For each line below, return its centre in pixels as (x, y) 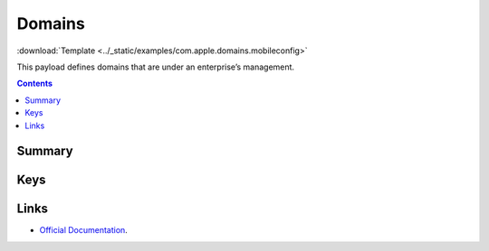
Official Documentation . (84, 230)
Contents (35, 84)
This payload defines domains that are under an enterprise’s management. (155, 67)
